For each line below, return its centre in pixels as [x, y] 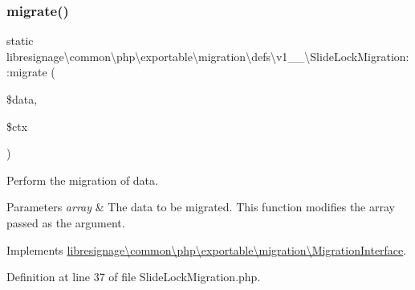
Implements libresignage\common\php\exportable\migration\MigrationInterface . [207, 249]
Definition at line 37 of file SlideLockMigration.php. [134, 277]
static [20, 41]
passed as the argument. [66, 222]
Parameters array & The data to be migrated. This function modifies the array [201, 207]
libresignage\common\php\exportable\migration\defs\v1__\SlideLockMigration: [208, 56]
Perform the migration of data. [82, 180]
